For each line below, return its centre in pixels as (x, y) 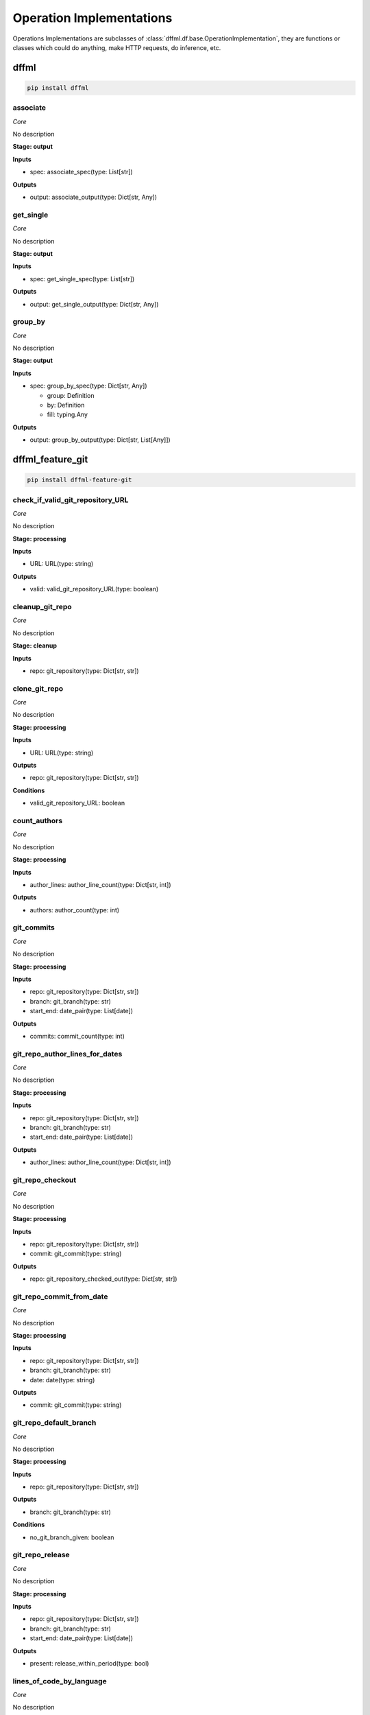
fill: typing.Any (67, 414)
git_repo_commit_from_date (60, 1297)
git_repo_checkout (45, 1180)
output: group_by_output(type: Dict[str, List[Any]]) (100, 440)
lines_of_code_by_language (60, 1681)
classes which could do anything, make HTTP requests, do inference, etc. (117, 47)
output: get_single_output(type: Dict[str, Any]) (94, 304)
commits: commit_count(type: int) (77, 1036)
